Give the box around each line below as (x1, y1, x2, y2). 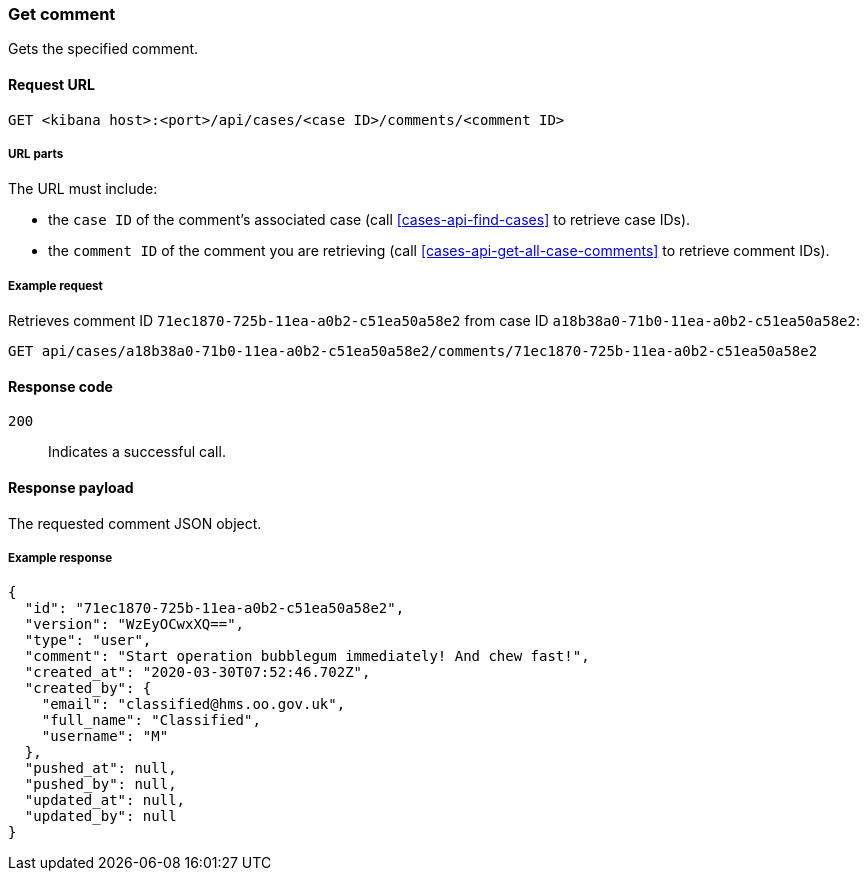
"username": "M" (41, 728, 169, 745)
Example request (8, 278, 103, 293)
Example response (8, 550, 113, 565)
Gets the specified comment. (8, 40, 199, 58)
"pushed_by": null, (24, 776, 177, 793)
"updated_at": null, (24, 792, 186, 809)
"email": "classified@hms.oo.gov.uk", (41, 696, 346, 713)
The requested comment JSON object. (8, 514, 262, 532)
